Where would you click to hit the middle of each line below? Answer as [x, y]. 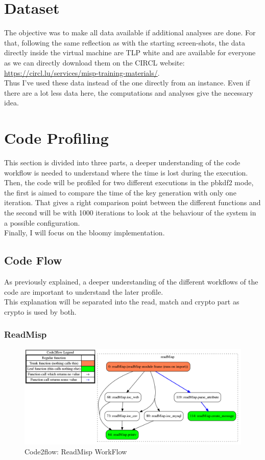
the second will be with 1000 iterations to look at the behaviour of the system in [130, 212]
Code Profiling [56, 138]
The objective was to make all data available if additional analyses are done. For [130, 32]
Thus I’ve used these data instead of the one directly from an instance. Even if [127, 83]
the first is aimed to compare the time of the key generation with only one [120, 192]
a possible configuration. [42, 222]
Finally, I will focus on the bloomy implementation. [85, 233]
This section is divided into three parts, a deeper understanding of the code [122, 162]
